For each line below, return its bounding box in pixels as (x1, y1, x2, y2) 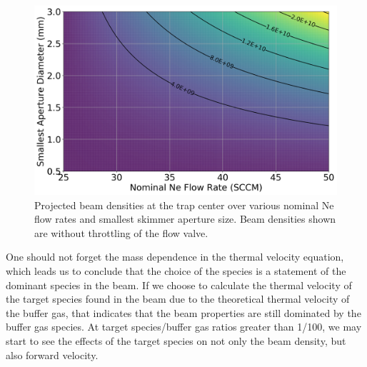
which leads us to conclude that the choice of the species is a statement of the (6, 263, 346, 278)
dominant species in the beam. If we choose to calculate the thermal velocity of (6, 277, 352, 292)
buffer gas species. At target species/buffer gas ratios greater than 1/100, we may (6, 319, 362, 334)
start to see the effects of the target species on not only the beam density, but (6, 333, 346, 348)
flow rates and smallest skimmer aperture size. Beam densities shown (34, 211, 336, 226)
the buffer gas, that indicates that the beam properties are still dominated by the (6, 305, 361, 320)
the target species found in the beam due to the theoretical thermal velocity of (6, 291, 350, 306)
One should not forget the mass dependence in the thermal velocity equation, (6, 249, 344, 264)
